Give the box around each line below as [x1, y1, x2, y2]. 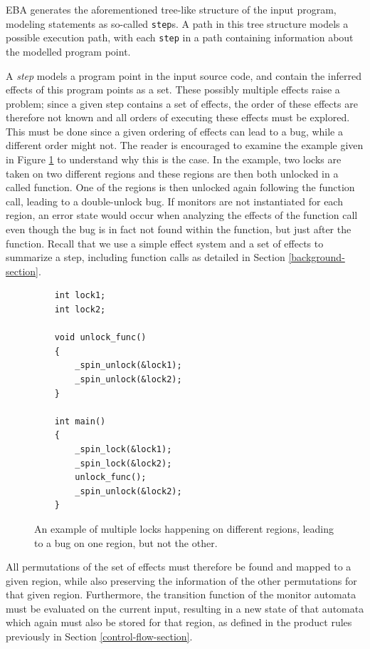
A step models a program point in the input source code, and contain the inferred [6, 68, 361, 83]
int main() [54, 416, 106, 426]
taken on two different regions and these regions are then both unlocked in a [6, 165, 339, 180]
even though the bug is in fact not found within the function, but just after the [6, 222, 351, 237]
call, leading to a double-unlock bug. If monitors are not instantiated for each [6, 193, 343, 208]
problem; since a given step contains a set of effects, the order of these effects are [6, 96, 358, 111]
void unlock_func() [54, 332, 147, 343]
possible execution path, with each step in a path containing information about [6, 30, 354, 45]
